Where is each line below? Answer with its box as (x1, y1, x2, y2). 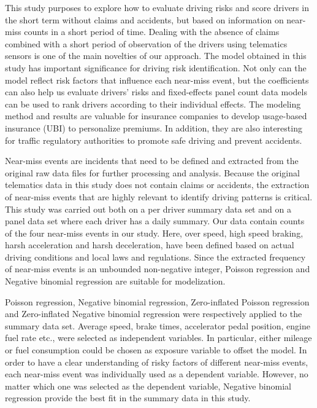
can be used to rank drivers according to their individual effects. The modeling (5, 97, 301, 110)
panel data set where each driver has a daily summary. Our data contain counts (5, 214, 305, 227)
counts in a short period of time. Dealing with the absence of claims (24, 25, 280, 38)
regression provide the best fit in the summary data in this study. (5, 391, 251, 404)
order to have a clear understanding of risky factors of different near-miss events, (5, 355, 308, 368)
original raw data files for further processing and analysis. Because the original (5, 166, 300, 179)
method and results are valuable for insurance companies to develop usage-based (5, 109, 307, 122)
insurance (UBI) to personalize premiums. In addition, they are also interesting (5, 121, 302, 134)
